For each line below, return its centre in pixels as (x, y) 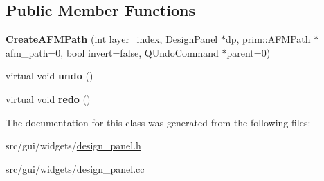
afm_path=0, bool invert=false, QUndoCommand (112, 52)
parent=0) (249, 52)
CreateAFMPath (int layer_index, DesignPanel (112, 39)
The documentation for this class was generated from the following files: (158, 122)
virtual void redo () (48, 98)
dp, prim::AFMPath (268, 39)
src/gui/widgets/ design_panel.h (73, 145)
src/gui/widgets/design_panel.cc (75, 168)
